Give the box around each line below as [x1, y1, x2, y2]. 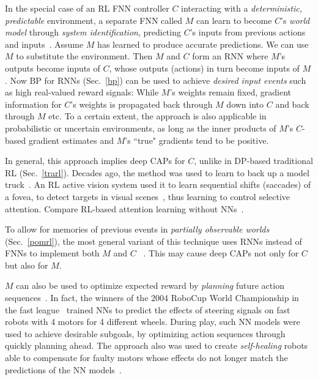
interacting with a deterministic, [181, 2, 302, 14]
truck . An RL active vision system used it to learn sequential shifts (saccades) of [5, 178, 311, 191]
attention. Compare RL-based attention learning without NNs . [5, 202, 244, 215]
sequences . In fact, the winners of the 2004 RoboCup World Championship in [5, 291, 299, 304]
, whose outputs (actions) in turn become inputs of [109, 61, 300, 74]
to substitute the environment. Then [16, 50, 153, 62]
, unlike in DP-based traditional [194, 154, 313, 167]
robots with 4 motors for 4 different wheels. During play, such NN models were [5, 315, 300, 328]
